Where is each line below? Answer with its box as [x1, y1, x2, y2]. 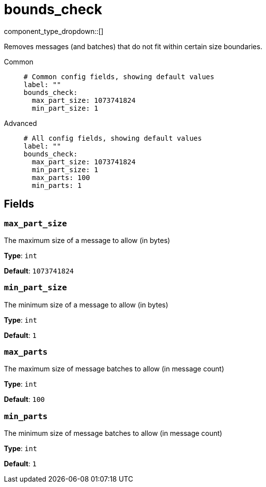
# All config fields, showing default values [24, 134, 202, 142]
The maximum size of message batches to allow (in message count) [4, 365, 224, 373]
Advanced [4, 119, 37, 127]
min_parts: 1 [31, 181, 82, 189]
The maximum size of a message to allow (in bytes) [4, 236, 170, 244]
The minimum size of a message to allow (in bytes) [4, 300, 169, 309]
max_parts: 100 [31, 173, 90, 182]
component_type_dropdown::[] [4, 27, 104, 35]
